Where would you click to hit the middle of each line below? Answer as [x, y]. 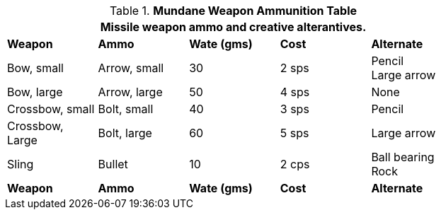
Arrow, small [131, 68]
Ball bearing [403, 157]
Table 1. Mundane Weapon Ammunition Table [233, 11]
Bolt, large [125, 133]
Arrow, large [130, 92]
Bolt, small [126, 109]
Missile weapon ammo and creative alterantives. [233, 27]
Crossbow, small [51, 109]
